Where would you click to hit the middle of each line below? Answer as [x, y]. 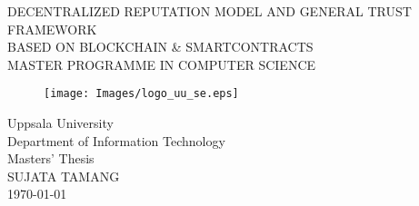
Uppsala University [60, 123]
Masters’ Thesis [51, 158]
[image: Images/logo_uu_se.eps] [141, 94]
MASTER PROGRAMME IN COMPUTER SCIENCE [162, 64]
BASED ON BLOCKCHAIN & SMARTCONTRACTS [160, 47]
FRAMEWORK [52, 29]
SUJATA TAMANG [64, 176]
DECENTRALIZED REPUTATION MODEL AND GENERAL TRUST [209, 11]
